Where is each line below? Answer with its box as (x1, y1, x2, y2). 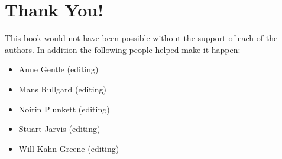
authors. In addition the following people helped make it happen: (5, 43, 241, 55)
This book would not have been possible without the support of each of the (5, 32, 278, 44)
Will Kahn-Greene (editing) (18, 142, 119, 154)
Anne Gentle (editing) (18, 63, 99, 75)
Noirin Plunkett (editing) (18, 102, 110, 115)
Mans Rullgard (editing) (18, 82, 106, 95)
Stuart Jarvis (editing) (18, 122, 101, 135)
